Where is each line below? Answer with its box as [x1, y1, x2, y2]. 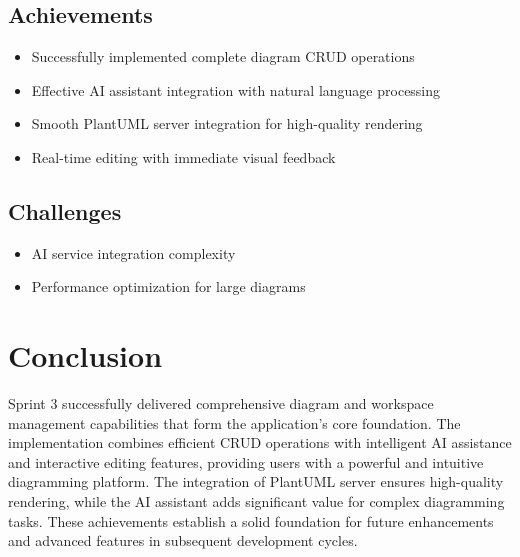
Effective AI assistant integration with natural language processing [31, 79, 441, 100]
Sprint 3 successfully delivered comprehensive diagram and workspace [8, 393, 434, 414]
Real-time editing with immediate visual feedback [31, 146, 336, 167]
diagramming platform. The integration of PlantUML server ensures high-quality [8, 471, 504, 492]
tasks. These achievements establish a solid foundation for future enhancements [8, 510, 494, 531]
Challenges [8, 195, 122, 226]
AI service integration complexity [31, 242, 236, 263]
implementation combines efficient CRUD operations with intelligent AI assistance [8, 432, 512, 453]
